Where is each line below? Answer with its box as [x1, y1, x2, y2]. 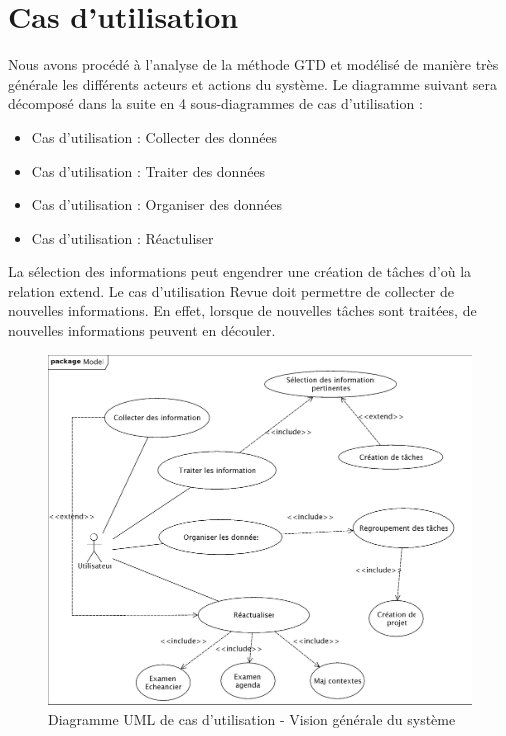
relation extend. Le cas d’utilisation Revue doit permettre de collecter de [8, 280, 454, 301]
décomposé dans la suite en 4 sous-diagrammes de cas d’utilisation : [8, 93, 423, 114]
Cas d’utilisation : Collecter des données [31, 126, 278, 147]
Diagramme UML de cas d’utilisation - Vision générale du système [48, 708, 456, 729]
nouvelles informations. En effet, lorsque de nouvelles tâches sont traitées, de [8, 300, 477, 321]
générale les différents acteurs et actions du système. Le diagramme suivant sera [8, 73, 497, 94]
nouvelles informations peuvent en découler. [8, 320, 276, 341]
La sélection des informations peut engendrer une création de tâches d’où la [8, 261, 472, 282]
